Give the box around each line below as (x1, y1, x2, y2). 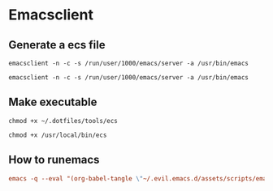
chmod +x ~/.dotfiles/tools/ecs (8, 117, 118, 125)
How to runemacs (8, 153, 100, 167)
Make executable (8, 95, 97, 109)
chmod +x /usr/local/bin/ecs (8, 131, 107, 139)
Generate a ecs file (8, 38, 106, 52)
